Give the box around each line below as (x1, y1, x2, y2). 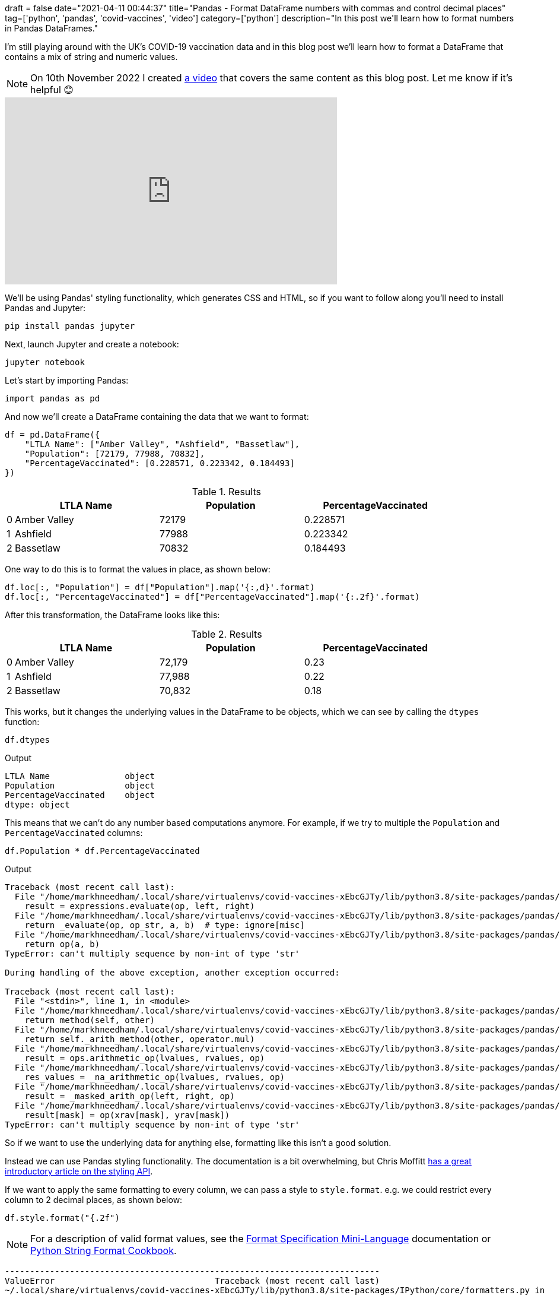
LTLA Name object (5, 771, 155, 781)
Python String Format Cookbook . (30, 1245, 177, 1256)
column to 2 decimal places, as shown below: (5, 1195, 183, 1205)
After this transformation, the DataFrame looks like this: (5, 610, 220, 620)
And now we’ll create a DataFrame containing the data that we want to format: (5, 411, 309, 422)
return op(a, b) (24, 939, 100, 949)
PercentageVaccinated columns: (5, 828, 143, 838)
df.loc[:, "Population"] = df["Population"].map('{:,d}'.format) (5, 582, 315, 592)
